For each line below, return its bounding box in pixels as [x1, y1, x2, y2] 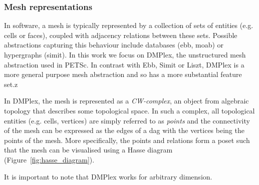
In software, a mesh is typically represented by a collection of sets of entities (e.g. [4, 20, 253, 30]
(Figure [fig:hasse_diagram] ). [4, 154, 95, 164]
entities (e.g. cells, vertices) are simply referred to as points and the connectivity [4, 115, 250, 125]
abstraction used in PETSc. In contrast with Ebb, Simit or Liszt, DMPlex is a [4, 59, 244, 69]
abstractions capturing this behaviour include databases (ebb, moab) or [4, 39, 224, 50]
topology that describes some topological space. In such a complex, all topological [4, 105, 255, 115]
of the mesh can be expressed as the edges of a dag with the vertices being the [4, 125, 244, 135]
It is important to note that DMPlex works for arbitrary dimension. [4, 171, 212, 181]
